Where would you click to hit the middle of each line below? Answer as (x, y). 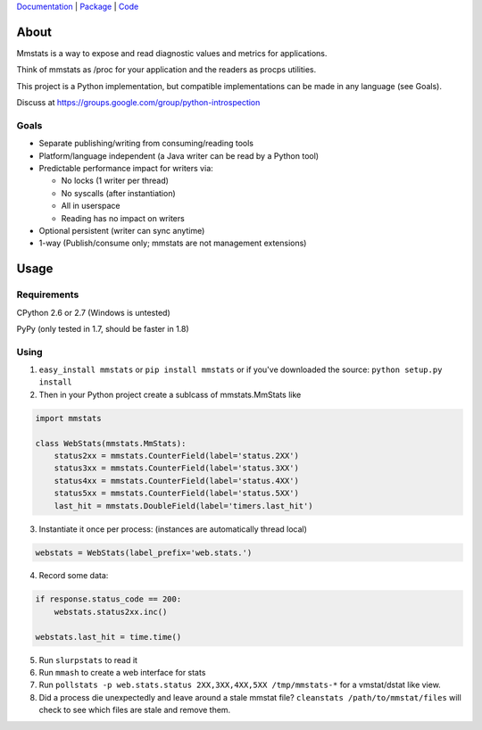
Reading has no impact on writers (123, 218)
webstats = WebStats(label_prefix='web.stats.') (144, 552)
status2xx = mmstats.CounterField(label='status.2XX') (176, 456)
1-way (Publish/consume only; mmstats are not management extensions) (173, 243)
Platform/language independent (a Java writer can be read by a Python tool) (179, 155)
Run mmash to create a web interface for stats (122, 673)
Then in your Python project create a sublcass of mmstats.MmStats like (170, 394)
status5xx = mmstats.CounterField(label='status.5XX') (176, 494)
